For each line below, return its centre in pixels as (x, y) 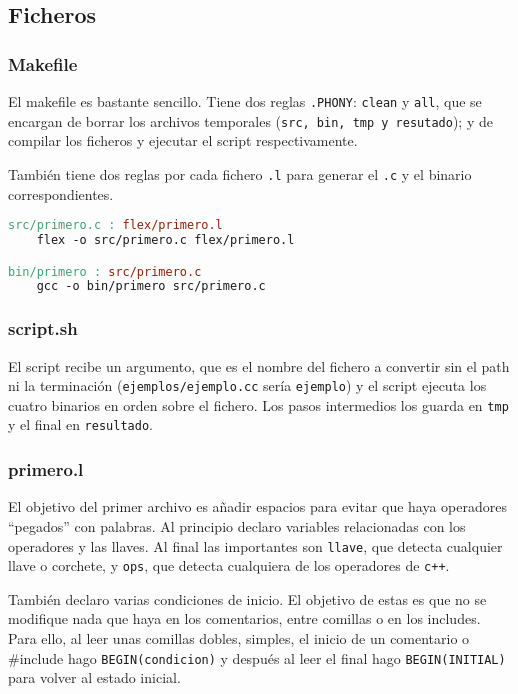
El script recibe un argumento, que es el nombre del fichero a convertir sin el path (259, 365)
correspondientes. (61, 193)
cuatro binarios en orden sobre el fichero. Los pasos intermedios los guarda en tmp (258, 404)
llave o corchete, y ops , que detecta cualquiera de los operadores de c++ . (229, 565)
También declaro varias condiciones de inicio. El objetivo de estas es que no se (247, 598)
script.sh (43, 328)
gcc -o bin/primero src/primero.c (151, 286)
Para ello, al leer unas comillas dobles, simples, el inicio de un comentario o (239, 638)
